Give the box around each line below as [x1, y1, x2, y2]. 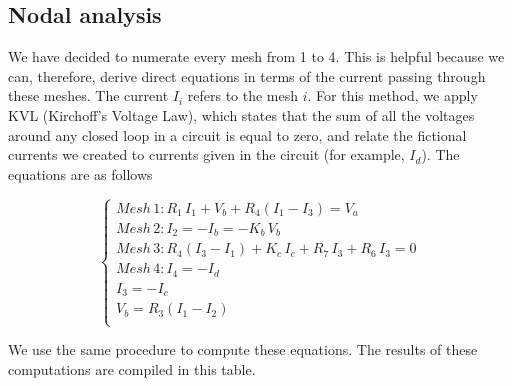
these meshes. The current [8, 85, 169, 106]
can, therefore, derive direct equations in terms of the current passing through [8, 65, 486, 86]
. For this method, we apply [307, 85, 478, 106]
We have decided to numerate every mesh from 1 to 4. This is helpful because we [8, 46, 505, 67]
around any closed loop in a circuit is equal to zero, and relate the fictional [8, 124, 467, 145]
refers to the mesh [187, 85, 299, 106]
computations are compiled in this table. [8, 359, 256, 380]
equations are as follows [8, 163, 153, 184]
